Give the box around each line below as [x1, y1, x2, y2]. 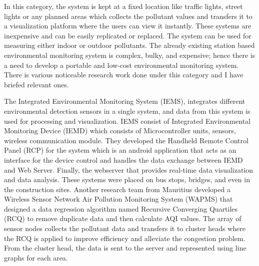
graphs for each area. [4, 252, 68, 263]
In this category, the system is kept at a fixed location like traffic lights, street [4, 1, 243, 11]
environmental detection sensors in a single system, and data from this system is [4, 105, 250, 116]
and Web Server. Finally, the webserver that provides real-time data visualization [4, 164, 253, 175]
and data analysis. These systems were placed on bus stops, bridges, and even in [4, 174, 250, 185]
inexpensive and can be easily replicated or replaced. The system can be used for [4, 30, 251, 40]
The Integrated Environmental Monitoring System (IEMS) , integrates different [4, 96, 245, 106]
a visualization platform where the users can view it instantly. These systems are [4, 20, 251, 31]
